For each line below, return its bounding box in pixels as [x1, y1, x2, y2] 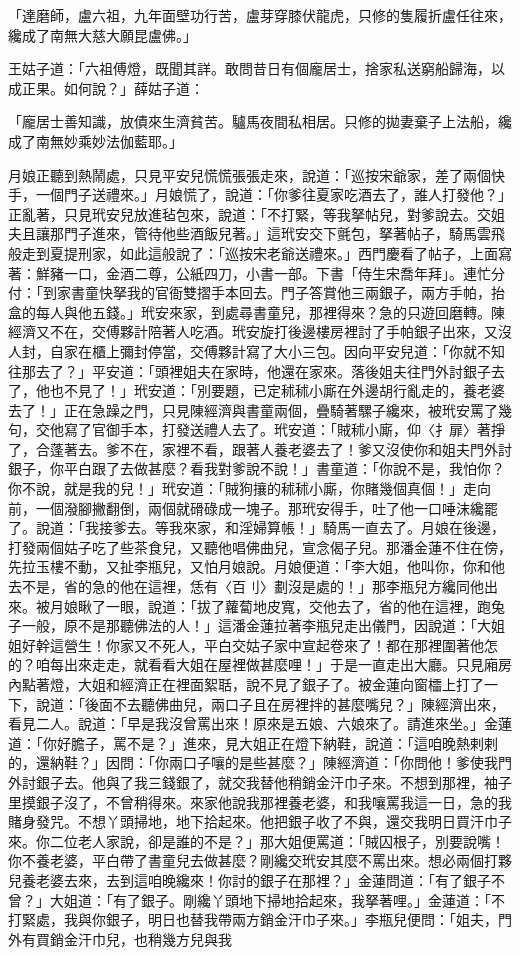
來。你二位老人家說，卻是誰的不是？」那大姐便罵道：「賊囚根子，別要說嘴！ [8, 830, 505, 851]
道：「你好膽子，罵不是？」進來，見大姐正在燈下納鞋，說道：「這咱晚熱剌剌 [8, 732, 498, 753]
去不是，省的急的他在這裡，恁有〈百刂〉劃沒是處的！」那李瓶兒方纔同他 [8, 576, 484, 597]
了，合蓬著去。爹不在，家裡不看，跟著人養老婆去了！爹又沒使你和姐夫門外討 [8, 438, 512, 459]
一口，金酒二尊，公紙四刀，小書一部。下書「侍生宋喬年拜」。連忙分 [63, 262, 505, 283]
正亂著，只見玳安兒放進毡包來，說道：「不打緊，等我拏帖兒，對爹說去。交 [8, 203, 491, 224]
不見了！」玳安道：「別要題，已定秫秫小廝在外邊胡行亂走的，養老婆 [63, 380, 505, 401]
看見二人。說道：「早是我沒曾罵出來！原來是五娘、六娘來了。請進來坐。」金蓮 [8, 713, 512, 734]
